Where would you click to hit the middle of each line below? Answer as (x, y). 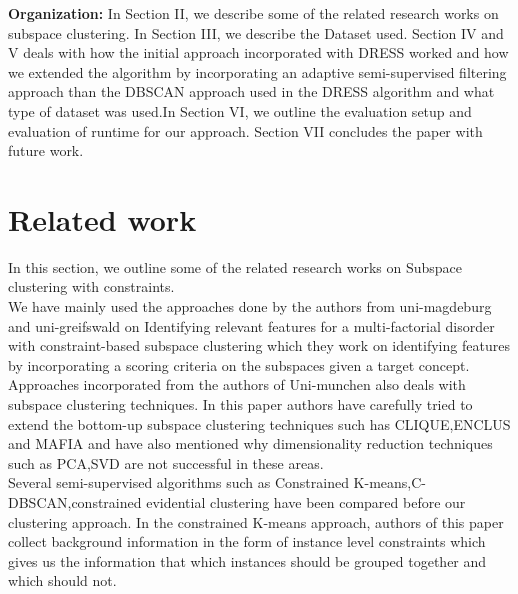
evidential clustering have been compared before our (306, 502)
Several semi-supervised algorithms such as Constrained (178, 482)
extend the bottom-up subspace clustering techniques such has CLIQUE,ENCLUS (259, 423)
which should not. (62, 580)
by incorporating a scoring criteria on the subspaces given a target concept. (239, 364)
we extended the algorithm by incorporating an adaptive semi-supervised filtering (257, 71)
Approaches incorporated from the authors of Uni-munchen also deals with (237, 384)
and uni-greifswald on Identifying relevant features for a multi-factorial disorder (251, 325)
